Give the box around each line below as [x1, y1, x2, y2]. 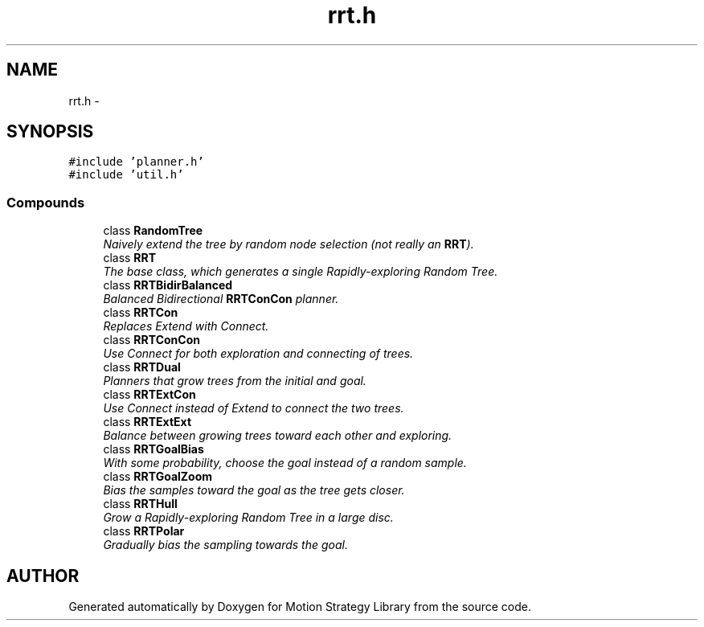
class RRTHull [103, 497, 178, 511]
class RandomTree [103, 223, 203, 238]
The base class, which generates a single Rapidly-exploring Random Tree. [103, 264, 498, 279]
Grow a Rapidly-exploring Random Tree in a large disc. [103, 510, 394, 525]
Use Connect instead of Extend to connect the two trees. [103, 401, 404, 416]
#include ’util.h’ [68, 168, 184, 182]
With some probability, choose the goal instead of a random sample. [103, 456, 467, 470]
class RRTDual [103, 360, 181, 375]
